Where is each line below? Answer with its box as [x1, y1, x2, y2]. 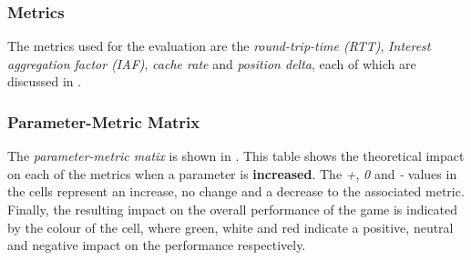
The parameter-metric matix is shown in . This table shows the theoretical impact [7, 146, 465, 165]
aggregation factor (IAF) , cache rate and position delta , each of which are [7, 54, 416, 73]
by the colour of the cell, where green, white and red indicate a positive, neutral [7, 217, 454, 236]
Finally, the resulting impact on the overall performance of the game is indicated [7, 200, 458, 218]
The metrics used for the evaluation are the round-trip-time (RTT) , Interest [7, 36, 431, 55]
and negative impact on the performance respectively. [7, 235, 306, 255]
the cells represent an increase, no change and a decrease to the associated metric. [7, 182, 465, 201]
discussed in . [7, 72, 82, 91]
